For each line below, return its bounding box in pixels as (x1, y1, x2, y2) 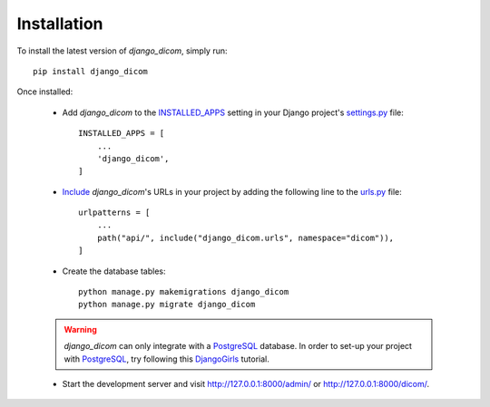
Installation (16, 14, 103, 34)
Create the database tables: (62, 266, 166, 276)
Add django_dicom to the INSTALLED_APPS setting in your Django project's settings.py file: (62, 107, 404, 118)
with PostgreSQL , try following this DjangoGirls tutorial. (64, 354, 269, 364)
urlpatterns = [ (78, 208, 151, 218)
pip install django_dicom (33, 66, 149, 76)
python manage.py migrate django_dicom (78, 299, 256, 310)
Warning (64, 324, 97, 334)
